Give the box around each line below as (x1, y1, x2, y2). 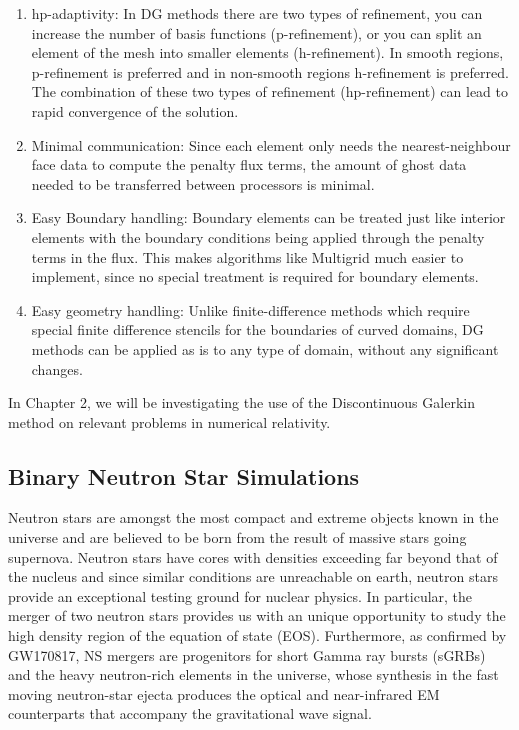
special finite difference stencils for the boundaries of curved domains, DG (31, 319, 484, 340)
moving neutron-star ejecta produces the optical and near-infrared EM (8, 683, 440, 704)
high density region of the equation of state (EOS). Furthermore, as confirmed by (8, 625, 507, 646)
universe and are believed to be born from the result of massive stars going (8, 527, 467, 548)
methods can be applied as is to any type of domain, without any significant (31, 338, 499, 359)
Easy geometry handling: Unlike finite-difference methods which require (31, 299, 470, 320)
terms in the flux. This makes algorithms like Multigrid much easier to (31, 246, 464, 267)
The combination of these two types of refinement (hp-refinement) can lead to (31, 81, 508, 102)
